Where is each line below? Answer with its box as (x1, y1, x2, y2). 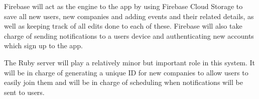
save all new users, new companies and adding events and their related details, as (4, 11, 254, 21)
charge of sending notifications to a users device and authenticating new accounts (4, 30, 254, 41)
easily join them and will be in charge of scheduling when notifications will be (4, 77, 243, 87)
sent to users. (4, 86, 45, 97)
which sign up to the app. (4, 40, 83, 51)
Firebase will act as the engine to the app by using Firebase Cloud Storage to (4, 1, 243, 11)
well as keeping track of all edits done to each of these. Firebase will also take (4, 21, 242, 31)
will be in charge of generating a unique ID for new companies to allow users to (4, 67, 248, 77)
